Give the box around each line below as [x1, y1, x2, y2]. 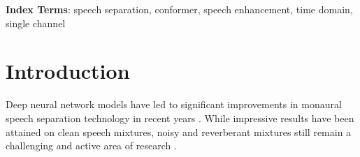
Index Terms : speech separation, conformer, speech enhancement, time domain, [6, 2, 353, 16]
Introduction [6, 57, 130, 85]
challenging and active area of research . [6, 138, 177, 153]
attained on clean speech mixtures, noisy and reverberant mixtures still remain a [6, 124, 352, 139]
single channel [6, 15, 66, 30]
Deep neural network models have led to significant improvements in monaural [6, 97, 342, 112]
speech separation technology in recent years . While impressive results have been [6, 110, 354, 125]
